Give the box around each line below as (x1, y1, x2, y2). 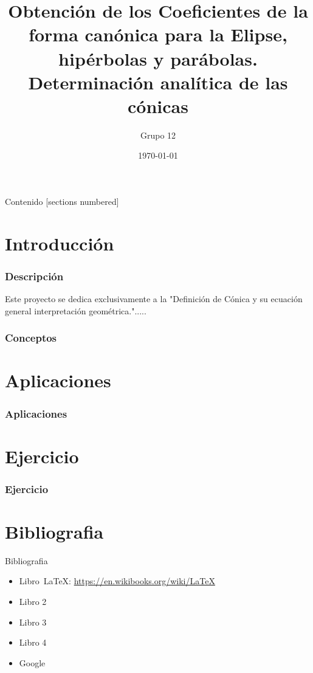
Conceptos (5, 330, 57, 345)
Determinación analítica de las (28, 69, 288, 94)
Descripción (5, 268, 64, 283)
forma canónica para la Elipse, (29, 22, 287, 47)
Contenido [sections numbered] (5, 195, 119, 208)
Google (19, 656, 46, 669)
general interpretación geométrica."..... (5, 304, 146, 317)
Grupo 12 (140, 128, 176, 141)
